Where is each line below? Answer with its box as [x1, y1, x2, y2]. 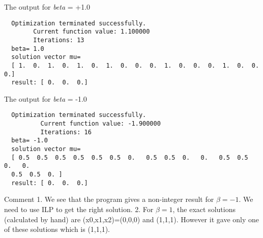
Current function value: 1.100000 [33, 28, 150, 36]
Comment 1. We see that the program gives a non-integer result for [4, 194, 214, 204]
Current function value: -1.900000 [40, 120, 161, 128]
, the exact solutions [172, 203, 236, 214]
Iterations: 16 [40, 128, 92, 136]
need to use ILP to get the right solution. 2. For [4, 203, 154, 214]
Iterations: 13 [33, 36, 84, 44]
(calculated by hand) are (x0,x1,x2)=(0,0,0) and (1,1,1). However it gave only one [4, 214, 259, 224]
